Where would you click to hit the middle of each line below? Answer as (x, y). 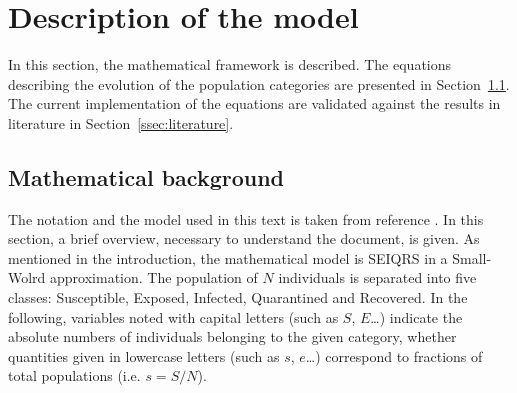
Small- (472, 257)
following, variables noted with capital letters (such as (173, 316)
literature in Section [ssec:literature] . (121, 122)
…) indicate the (416, 316)
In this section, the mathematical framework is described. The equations (230, 64)
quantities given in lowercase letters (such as (144, 355)
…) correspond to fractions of (394, 355)
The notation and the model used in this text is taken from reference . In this (246, 218)
